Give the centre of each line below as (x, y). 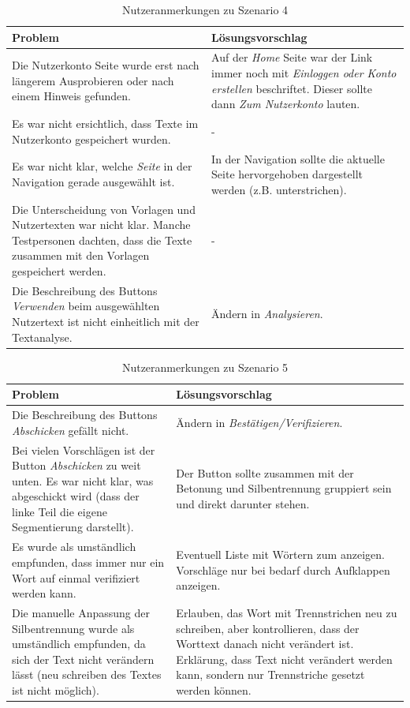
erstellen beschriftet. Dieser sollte (292, 88)
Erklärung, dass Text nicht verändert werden (284, 659)
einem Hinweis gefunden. (71, 96)
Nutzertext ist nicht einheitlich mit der (106, 321)
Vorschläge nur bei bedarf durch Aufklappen (283, 569)
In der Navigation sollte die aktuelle (298, 158)
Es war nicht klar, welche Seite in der (102, 166)
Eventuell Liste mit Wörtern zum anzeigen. (280, 554)
